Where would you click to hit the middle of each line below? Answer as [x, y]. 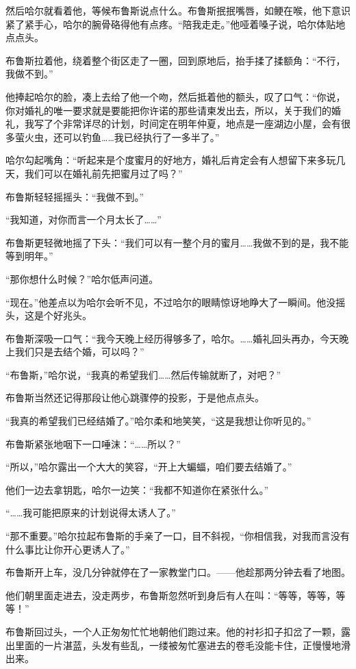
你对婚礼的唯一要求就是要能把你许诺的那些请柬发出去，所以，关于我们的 [168, 110]
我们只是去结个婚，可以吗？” [79, 352]
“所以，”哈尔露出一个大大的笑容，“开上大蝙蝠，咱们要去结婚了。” [149, 467]
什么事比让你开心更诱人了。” [68, 549]
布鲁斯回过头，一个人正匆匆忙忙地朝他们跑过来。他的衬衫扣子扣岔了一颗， [173, 631]
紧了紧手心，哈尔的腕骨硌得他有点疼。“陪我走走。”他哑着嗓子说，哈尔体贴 [171, 24]
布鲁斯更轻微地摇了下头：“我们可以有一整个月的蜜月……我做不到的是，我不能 [177, 242]
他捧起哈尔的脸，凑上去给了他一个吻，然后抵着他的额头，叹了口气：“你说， [176, 96]
